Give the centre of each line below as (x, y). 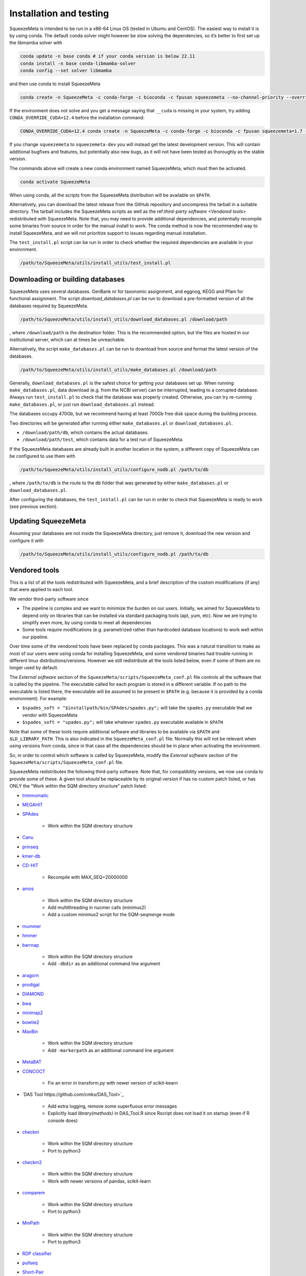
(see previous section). (34, 507)
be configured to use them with (42, 456)
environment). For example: (38, 698)
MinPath (31, 1223)
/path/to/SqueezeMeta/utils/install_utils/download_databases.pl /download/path (124, 319)
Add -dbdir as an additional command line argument (104, 964)
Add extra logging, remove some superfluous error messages (112, 1106)
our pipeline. (35, 637)
